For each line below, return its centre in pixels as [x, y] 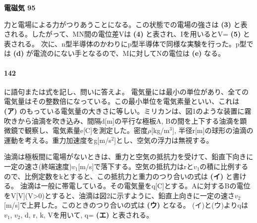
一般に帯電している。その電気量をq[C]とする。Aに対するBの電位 [146, 186]
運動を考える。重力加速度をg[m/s [58, 140]
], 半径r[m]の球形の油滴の [213, 130]
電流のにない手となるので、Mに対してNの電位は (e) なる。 [129, 53]
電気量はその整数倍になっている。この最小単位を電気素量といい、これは [122, 101]
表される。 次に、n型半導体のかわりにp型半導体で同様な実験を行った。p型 [125, 43]
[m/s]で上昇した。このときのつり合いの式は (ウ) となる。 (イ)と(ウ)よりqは [126, 205]
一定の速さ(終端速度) [38, 166]
